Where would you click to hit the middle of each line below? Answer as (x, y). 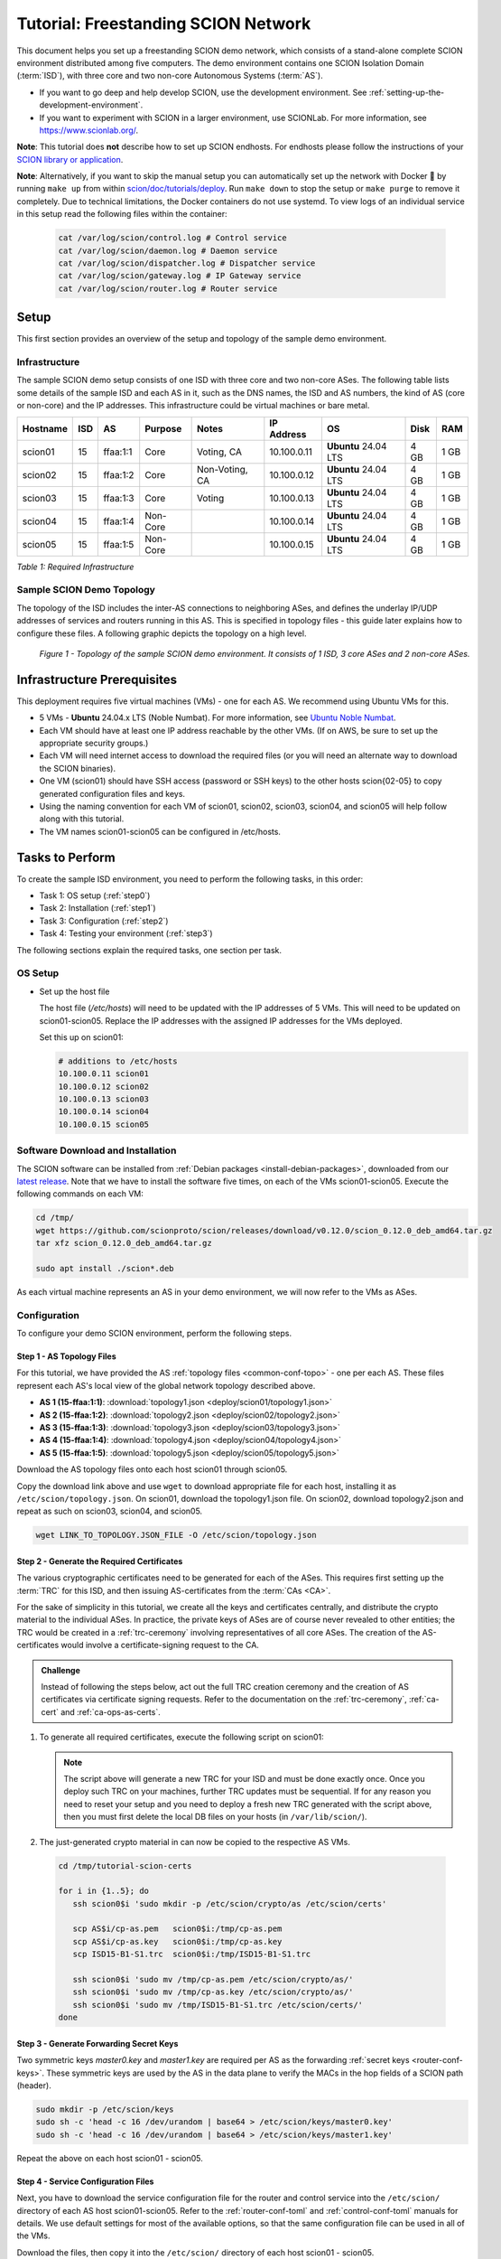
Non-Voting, (222, 469)
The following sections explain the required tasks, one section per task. (149, 950)
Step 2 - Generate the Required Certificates (100, 1561)
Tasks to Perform (66, 857)
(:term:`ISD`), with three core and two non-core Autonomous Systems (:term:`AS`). (170, 76)
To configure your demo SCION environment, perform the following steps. (154, 1334)
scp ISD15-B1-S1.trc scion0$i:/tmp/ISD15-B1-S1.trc (192, 1954)
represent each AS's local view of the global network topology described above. (166, 1385)
